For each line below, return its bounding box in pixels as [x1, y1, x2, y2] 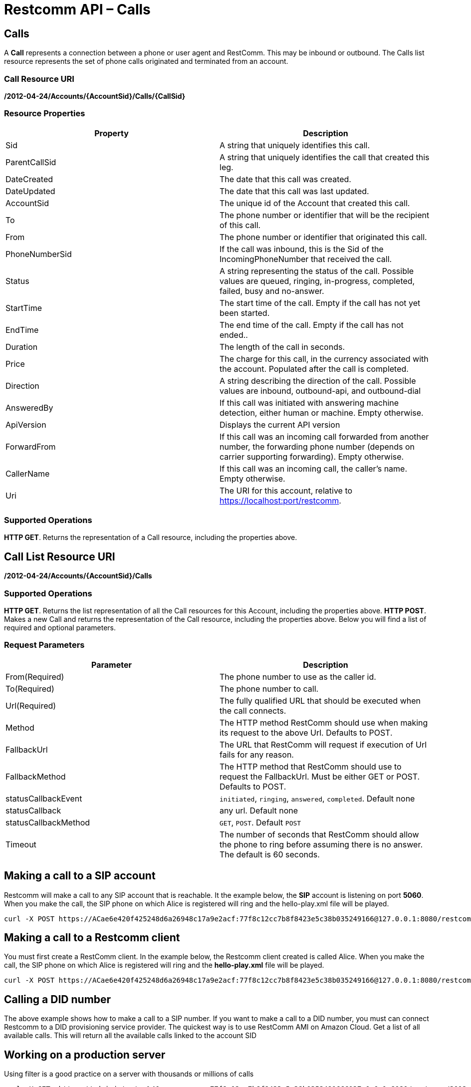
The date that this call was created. [220, 174, 351, 184]
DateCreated [5, 174, 53, 184]
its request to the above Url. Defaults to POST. [220, 727, 393, 738]
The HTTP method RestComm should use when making [220, 717, 428, 728]
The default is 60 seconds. [220, 849, 320, 859]
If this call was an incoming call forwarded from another [220, 431, 429, 442]
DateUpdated [5, 186, 55, 196]
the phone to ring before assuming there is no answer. [220, 839, 423, 849]
